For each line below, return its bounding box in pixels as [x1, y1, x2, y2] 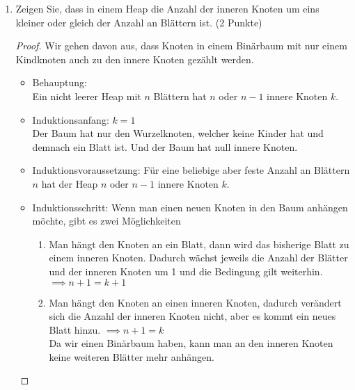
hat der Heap [41, 176, 98, 190]
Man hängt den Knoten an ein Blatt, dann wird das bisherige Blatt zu [49, 236, 349, 251]
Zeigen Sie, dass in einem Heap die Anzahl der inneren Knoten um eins [15, 1, 319, 15]
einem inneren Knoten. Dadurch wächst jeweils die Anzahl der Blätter [49, 250, 348, 265]
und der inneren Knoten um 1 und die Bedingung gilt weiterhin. [49, 263, 323, 278]
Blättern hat [153, 88, 207, 103]
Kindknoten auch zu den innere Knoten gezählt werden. [15, 51, 254, 66]
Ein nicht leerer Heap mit [32, 88, 141, 103]
